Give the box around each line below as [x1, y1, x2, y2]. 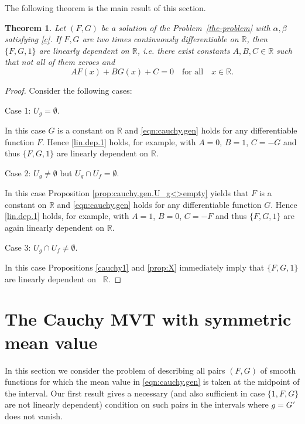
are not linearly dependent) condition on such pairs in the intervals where [5, 398, 269, 411]
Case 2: [5, 166, 31, 179]
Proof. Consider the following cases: [5, 84, 132, 96]
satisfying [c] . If [5, 33, 61, 45]
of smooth [260, 364, 296, 376]
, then [246, 33, 268, 45]
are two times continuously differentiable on [82, 33, 239, 45]
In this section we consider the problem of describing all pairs [5, 364, 225, 376]
